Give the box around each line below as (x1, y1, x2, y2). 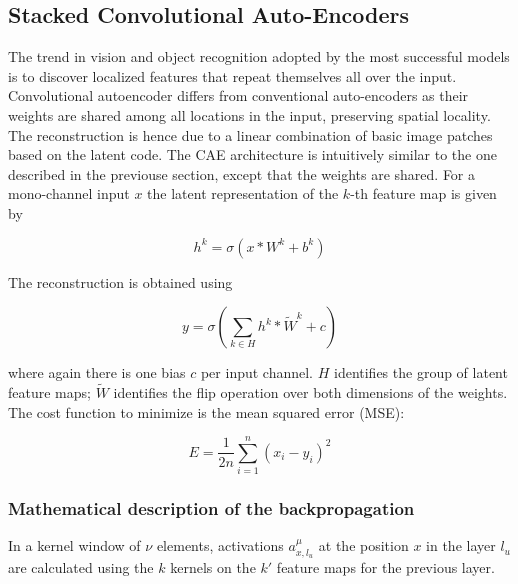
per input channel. (200, 362, 314, 383)
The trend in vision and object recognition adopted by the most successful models (8, 46, 510, 67)
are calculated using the (8, 557, 154, 578)
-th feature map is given (350, 183, 497, 204)
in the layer (426, 535, 496, 556)
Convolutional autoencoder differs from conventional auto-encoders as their (8, 85, 469, 106)
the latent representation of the (147, 183, 339, 204)
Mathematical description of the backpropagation (8, 496, 415, 521)
